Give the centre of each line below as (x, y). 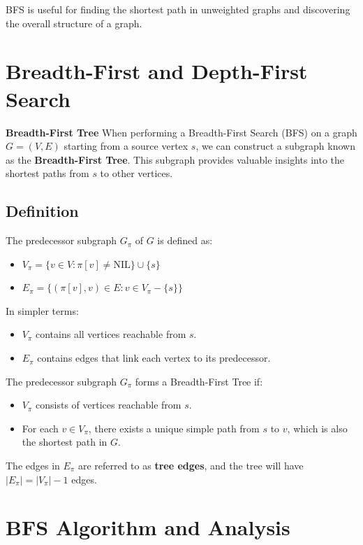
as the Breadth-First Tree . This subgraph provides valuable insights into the (175, 159)
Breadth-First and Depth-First (157, 71)
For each (40, 428)
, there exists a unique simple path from (174, 428)
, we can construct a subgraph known (275, 146)
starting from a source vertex (126, 146)
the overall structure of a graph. (74, 23)
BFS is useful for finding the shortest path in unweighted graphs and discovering (178, 9)
